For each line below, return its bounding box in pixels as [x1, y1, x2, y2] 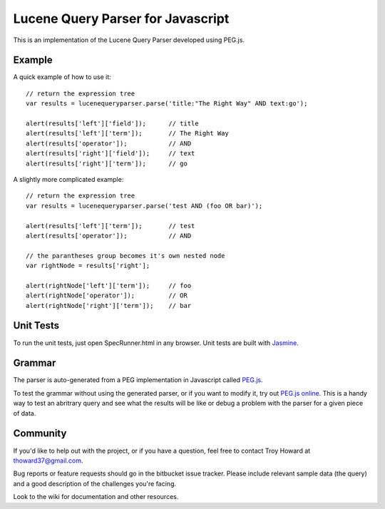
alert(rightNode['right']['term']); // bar [26, 302, 192, 309]
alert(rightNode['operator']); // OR [26, 292, 188, 299]
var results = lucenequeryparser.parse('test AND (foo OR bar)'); [26, 202, 263, 210]
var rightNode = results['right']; [26, 262, 150, 270]
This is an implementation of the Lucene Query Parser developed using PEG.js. [13, 36, 245, 44]
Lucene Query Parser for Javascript [13, 11, 230, 26]
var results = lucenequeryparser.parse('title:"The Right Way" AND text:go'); [26, 100, 308, 108]
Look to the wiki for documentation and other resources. [13, 493, 179, 501]
